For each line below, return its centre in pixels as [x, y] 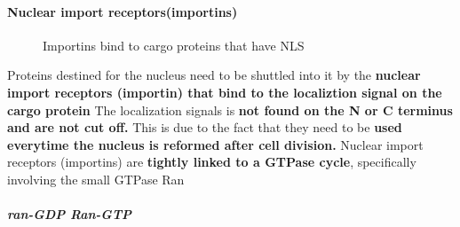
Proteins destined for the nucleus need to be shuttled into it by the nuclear [214, 75]
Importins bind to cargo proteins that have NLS [174, 45]
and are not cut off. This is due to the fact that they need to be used [205, 127]
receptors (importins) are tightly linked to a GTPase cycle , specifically [212, 162]
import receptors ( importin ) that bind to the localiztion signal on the [225, 92]
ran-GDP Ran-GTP [70, 214]
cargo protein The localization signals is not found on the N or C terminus [230, 110]
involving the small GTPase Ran [96, 179]
